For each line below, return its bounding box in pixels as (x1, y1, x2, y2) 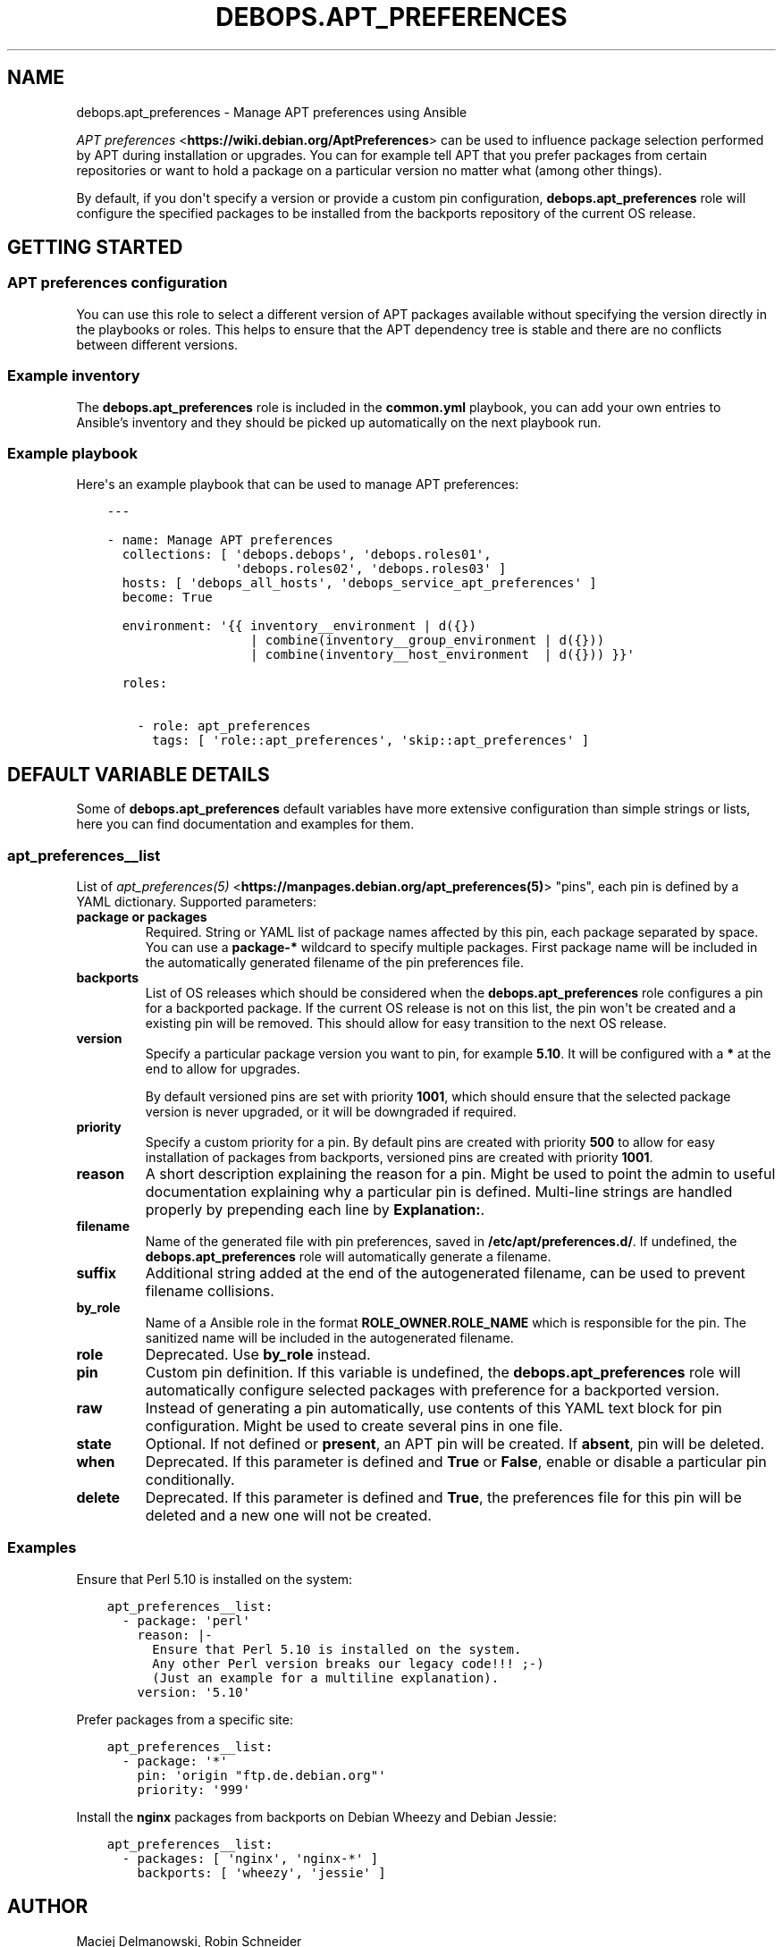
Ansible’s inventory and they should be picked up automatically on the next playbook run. (76, 414, 602, 430)
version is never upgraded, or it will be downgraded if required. (145, 1103, 517, 1119)
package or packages (76, 908, 207, 924)
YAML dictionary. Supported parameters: (76, 893, 317, 909)
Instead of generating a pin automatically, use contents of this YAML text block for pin (145, 1398, 722, 1417)
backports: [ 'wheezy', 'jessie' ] (137, 1865, 386, 1880)
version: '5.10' (137, 1684, 250, 1699)
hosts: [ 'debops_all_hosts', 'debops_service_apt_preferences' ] (122, 576, 597, 591)
